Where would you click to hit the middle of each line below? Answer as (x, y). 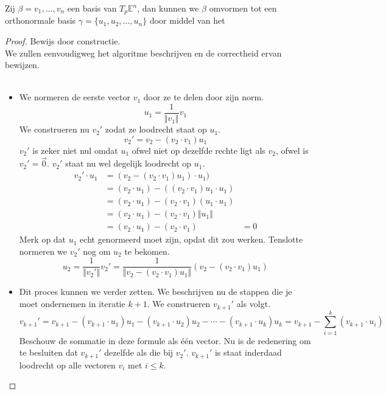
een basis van (92, 8)
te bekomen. (147, 251)
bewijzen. (22, 65)
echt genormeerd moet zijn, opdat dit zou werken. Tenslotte (191, 239)
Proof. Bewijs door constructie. (63, 41)
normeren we (43, 251)
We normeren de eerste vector (75, 97)
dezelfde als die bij (139, 352)
